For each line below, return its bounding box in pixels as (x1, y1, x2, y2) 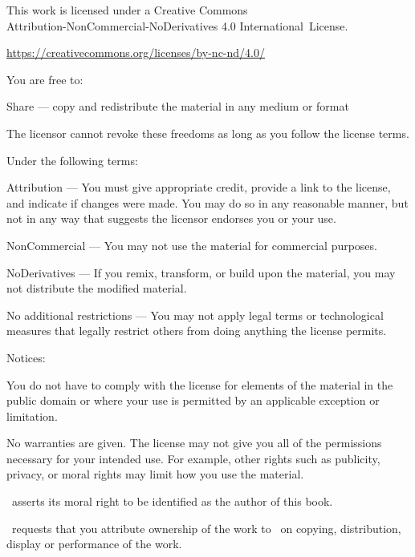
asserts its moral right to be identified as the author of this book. (11, 493, 333, 510)
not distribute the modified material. (6, 280, 187, 297)
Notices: (6, 349, 46, 365)
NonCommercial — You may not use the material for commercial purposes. (6, 236, 377, 253)
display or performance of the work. (6, 535, 182, 552)
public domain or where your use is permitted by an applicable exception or (6, 392, 380, 409)
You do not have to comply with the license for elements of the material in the (6, 376, 393, 393)
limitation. (6, 407, 58, 424)
